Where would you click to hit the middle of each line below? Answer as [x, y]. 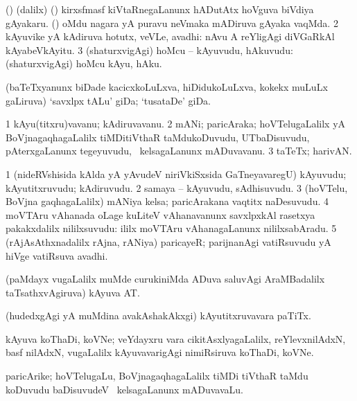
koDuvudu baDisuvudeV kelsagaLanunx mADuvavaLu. [125, 389]
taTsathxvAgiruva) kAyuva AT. [73, 292]
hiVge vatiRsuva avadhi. [57, 255]
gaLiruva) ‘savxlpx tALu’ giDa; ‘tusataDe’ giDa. [108, 100]
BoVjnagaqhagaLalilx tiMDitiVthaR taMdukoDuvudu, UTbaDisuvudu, [158, 137]
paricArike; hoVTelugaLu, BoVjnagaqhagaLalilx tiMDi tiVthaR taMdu [157, 376]
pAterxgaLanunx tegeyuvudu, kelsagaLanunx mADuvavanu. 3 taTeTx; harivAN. [179, 151]
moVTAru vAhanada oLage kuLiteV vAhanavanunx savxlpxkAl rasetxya [160, 214]
